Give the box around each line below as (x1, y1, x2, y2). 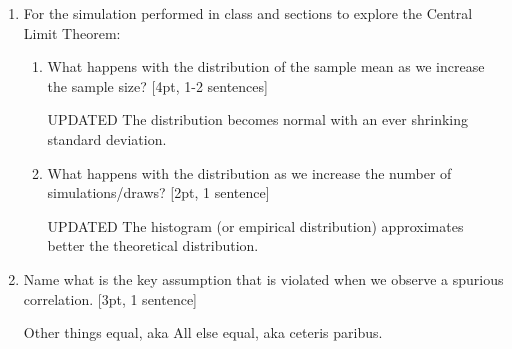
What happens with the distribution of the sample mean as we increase (47, 56, 485, 77)
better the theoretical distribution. (47, 235, 259, 256)
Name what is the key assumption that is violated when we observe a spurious (23, 268, 504, 289)
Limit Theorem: (23, 22, 121, 43)
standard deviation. (47, 128, 167, 149)
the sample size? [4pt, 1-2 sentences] (47, 75, 268, 96)
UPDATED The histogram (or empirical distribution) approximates (47, 215, 464, 236)
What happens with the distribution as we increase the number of (47, 162, 452, 183)
